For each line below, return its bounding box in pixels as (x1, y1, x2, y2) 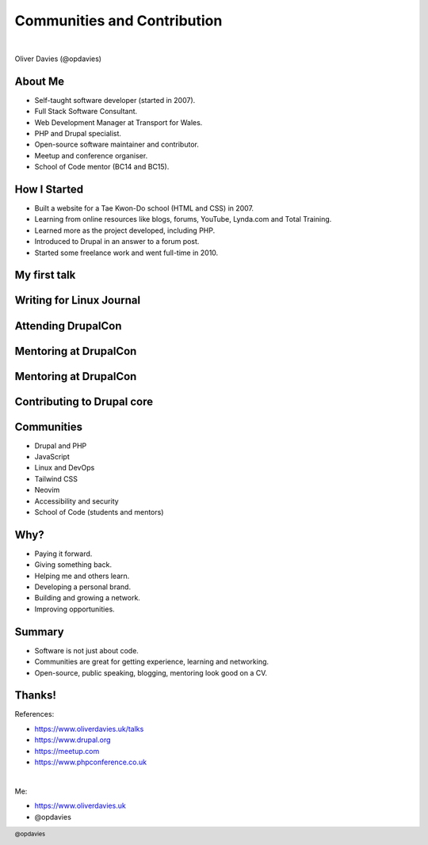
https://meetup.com (34, 746, 100, 756)
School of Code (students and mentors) (34, 508, 164, 516)
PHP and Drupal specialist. (34, 129, 122, 139)
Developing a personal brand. (34, 582, 131, 592)
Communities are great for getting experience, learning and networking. (34, 657, 269, 667)
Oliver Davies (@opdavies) (14, 54, 102, 63)
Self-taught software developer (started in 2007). (34, 95, 196, 105)
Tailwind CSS (34, 474, 78, 483)
